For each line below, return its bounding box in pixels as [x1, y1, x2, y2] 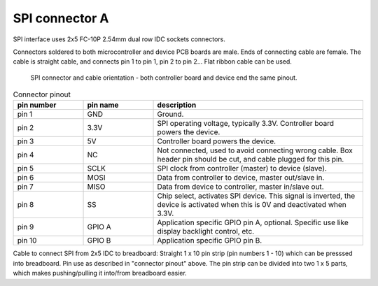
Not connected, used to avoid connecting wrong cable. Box [157, 145, 353, 155]
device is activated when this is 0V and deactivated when [157, 200, 346, 210]
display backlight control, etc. [157, 227, 255, 236]
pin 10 [17, 236, 37, 245]
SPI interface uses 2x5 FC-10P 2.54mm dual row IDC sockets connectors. [13, 35, 225, 43]
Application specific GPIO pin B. [157, 236, 262, 245]
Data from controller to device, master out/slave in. [157, 173, 325, 183]
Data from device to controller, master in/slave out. [157, 182, 325, 192]
